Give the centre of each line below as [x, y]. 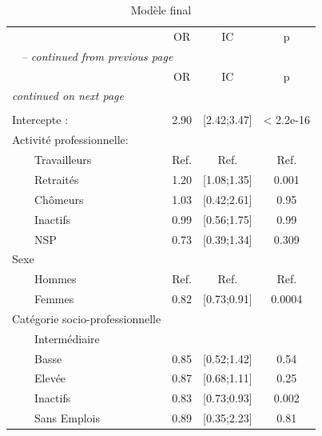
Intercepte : [40, 120]
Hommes [56, 279]
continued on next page [68, 96]
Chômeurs [59, 199]
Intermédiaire [67, 338]
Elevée [50, 378]
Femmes [54, 299]
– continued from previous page [97, 56]
